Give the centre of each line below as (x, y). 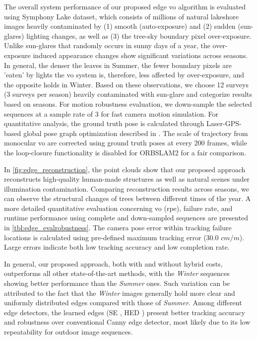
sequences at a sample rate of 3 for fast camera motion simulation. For (111, 113)
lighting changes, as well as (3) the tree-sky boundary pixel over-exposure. (139, 35)
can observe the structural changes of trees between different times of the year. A (128, 198)
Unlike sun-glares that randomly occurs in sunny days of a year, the (107, 45)
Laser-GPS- (224, 123)
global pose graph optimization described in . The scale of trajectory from (135, 133)
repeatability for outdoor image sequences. (68, 332)
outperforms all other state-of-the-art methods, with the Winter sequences (117, 273)
